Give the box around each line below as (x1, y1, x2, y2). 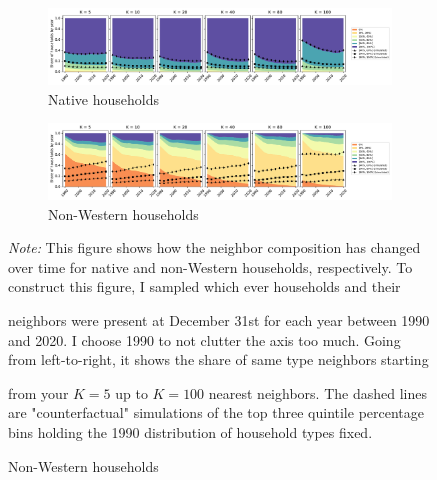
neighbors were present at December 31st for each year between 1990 (8, 310, 430, 330)
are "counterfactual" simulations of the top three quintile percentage (8, 402, 425, 423)
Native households (48, 88, 159, 109)
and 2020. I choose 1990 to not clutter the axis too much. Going (8, 329, 401, 350)
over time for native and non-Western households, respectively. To (8, 256, 413, 277)
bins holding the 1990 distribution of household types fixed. (8, 421, 373, 442)
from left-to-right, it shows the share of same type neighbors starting (8, 349, 429, 370)
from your (8, 382, 69, 403)
